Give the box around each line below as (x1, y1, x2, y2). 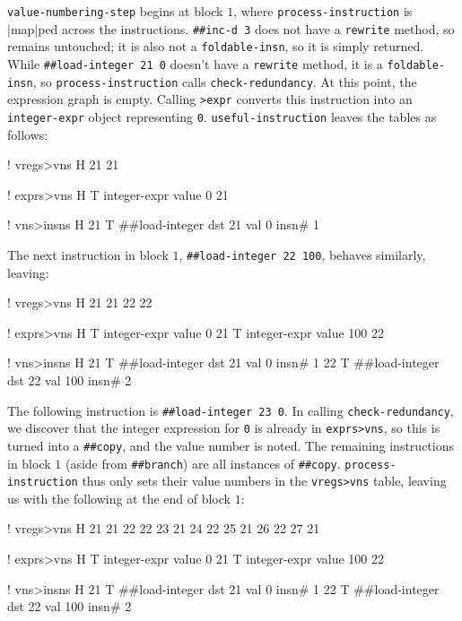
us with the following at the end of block (7, 488, 231, 507)
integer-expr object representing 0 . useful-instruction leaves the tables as (7, 107, 437, 125)
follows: (7, 125, 48, 143)
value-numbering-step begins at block (7, 2, 223, 20)
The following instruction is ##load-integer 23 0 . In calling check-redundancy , (7, 401, 454, 419)
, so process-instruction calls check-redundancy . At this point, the (32, 72, 417, 91)
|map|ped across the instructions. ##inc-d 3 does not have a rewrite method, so (7, 19, 455, 38)
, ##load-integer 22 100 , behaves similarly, (179, 245, 426, 263)
